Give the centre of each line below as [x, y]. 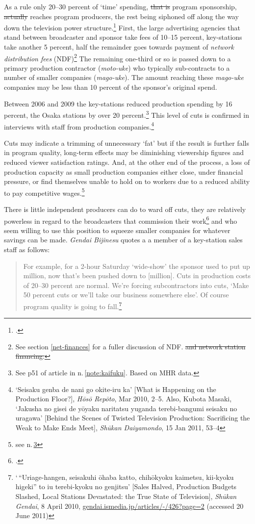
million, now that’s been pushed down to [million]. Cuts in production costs [137, 275]
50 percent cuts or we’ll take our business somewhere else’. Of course [126, 295]
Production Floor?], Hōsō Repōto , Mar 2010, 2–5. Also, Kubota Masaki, [124, 399]
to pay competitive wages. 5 [44, 192]
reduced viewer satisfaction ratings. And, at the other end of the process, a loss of [127, 162]
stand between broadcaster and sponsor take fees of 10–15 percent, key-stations [123, 37]
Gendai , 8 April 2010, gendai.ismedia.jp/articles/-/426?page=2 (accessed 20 [129, 506]
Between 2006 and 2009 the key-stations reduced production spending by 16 [118, 103]
